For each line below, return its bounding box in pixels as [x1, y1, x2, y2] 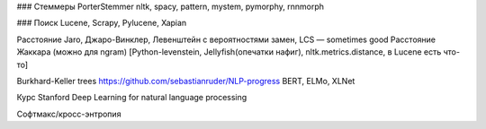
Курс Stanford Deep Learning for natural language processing [16, 92, 247, 103]
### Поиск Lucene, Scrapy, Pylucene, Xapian [16, 18, 187, 29]
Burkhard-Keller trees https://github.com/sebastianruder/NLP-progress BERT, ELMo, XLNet [16, 75, 355, 86]
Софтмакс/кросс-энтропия [16, 108, 121, 119]
